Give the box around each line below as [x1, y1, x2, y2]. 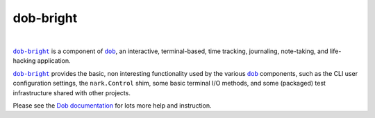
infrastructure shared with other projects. [12, 88, 131, 97]
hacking [12, 57, 36, 65]
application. [37, 57, 71, 65]
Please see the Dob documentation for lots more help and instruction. [12, 101, 212, 110]
